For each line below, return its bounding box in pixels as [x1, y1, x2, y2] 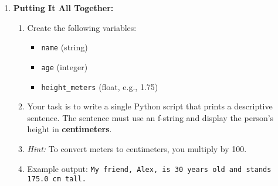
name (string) [41, 41, 88, 53]
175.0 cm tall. [27, 175, 86, 184]
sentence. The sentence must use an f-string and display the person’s [27, 111, 274, 123]
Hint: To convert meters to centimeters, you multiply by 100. [27, 142, 247, 154]
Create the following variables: [27, 21, 137, 33]
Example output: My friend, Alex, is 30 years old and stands [27, 162, 272, 174]
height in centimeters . [27, 123, 112, 135]
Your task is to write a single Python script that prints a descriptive [27, 100, 273, 112]
